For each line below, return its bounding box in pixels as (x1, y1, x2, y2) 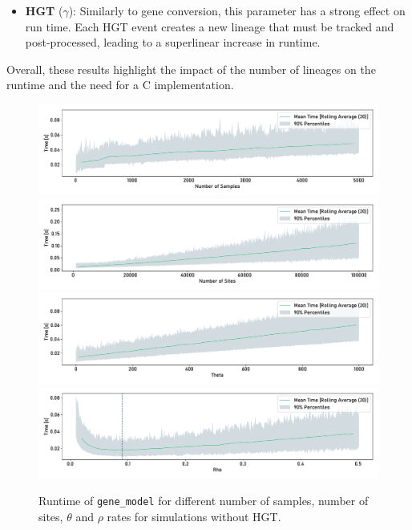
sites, (38, 508, 63, 525)
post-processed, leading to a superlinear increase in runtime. (25, 34, 321, 51)
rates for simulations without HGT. (107, 508, 281, 525)
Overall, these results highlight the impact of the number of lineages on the (6, 60, 376, 77)
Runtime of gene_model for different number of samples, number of (38, 492, 369, 509)
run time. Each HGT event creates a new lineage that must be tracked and (25, 18, 394, 35)
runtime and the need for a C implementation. (6, 76, 234, 93)
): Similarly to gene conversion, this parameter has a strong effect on (68, 2, 406, 18)
